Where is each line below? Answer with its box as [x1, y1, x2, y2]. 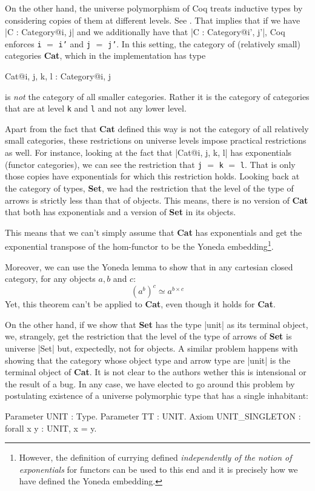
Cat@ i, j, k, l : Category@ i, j [5, 70, 111, 82]
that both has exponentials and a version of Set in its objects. [5, 205, 236, 218]
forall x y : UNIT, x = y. [5, 421, 97, 434]
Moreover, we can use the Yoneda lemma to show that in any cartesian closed [5, 260, 293, 273]
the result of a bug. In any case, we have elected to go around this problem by [5, 377, 295, 390]
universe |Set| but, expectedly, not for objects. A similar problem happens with [5, 342, 298, 354]
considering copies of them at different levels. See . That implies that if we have [5, 13, 300, 26]
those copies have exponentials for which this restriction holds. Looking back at [5, 170, 300, 182]
